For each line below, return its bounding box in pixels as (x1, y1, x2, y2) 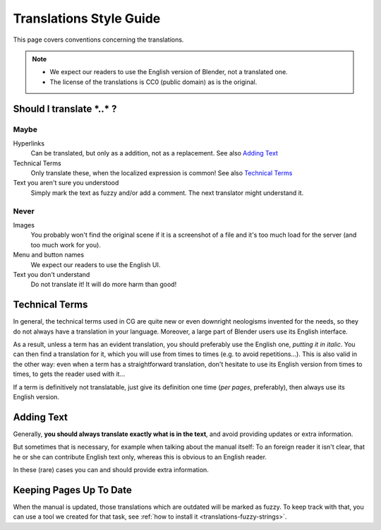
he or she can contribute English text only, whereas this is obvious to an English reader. (13, 452, 267, 461)
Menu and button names (13, 251, 85, 259)
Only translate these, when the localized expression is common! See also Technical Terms (30, 169, 293, 177)
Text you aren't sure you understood (13, 179, 119, 187)
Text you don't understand (13, 270, 90, 278)
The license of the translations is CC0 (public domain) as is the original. (49, 78, 258, 86)
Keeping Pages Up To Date (13, 484, 132, 496)
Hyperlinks (13, 139, 45, 148)
